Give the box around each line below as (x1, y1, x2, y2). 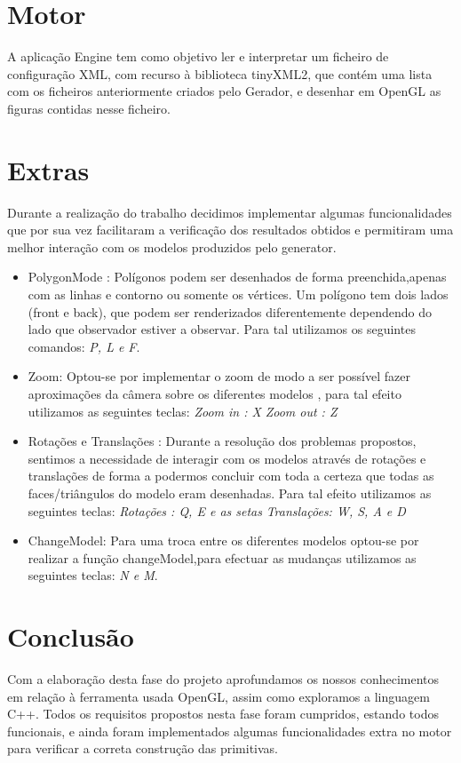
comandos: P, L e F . (28, 337, 140, 355)
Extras (7, 151, 90, 187)
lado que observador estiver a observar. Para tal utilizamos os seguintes (28, 320, 416, 338)
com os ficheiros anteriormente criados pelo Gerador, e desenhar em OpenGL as (7, 82, 441, 100)
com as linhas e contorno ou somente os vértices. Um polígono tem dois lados (28, 285, 449, 303)
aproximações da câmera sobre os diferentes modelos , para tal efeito (28, 384, 401, 402)
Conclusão (7, 618, 134, 655)
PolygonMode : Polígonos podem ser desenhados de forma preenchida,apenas (28, 267, 447, 286)
